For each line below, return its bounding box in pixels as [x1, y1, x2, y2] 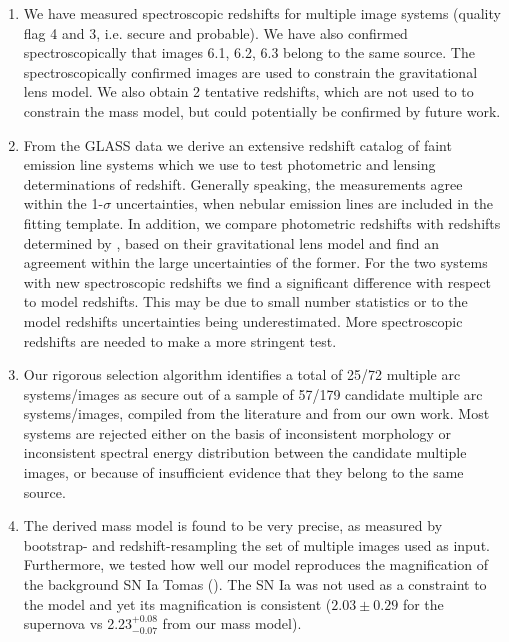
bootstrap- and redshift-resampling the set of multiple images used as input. [23, 534, 490, 555]
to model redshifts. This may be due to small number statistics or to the [23, 291, 468, 312]
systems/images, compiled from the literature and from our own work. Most [23, 403, 490, 424]
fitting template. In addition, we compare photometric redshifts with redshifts [23, 212, 501, 233]
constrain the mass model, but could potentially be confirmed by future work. [23, 100, 501, 121]
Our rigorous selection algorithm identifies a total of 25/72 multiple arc [23, 364, 461, 385]
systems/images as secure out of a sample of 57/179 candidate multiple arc [23, 383, 483, 404]
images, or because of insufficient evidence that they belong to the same [23, 462, 464, 483]
